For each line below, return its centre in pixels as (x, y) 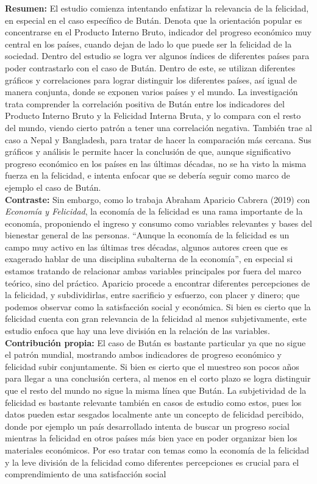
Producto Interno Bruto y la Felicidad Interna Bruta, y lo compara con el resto (153, 116)
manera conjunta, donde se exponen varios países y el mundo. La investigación (151, 92)
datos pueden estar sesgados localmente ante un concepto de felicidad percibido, (155, 414)
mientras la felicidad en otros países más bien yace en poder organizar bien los (151, 438)
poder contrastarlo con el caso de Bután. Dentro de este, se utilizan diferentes (150, 67)
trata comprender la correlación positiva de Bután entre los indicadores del (145, 103)
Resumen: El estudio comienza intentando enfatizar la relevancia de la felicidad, (157, 8)
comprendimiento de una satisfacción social (86, 474)
